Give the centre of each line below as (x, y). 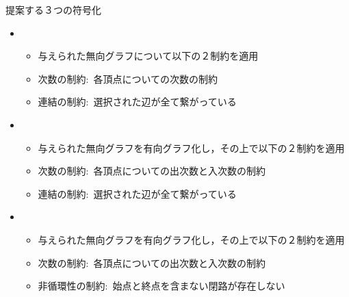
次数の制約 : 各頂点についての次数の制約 (128, 78)
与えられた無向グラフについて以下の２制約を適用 (148, 56)
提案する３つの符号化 (53, 10)
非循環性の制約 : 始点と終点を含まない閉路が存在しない (161, 286)
